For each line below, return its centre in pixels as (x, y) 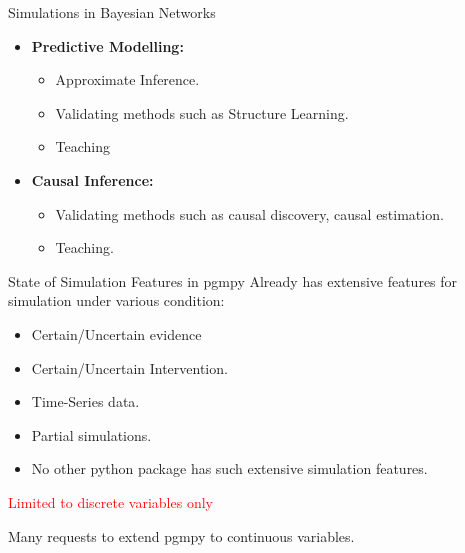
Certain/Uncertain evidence (116, 333)
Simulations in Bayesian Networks (112, 12)
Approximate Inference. (127, 79)
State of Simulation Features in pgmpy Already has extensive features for (233, 280)
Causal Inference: (92, 179)
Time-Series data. (85, 401)
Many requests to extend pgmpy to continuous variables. (181, 535)
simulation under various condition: (116, 300)
